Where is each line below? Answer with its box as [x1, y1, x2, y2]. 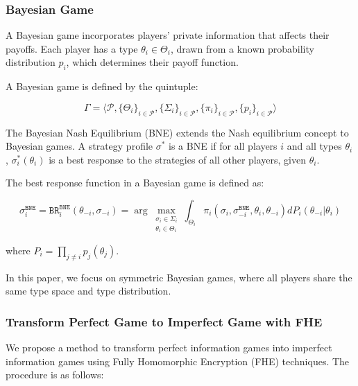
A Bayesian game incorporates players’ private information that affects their [6, 28, 330, 42]
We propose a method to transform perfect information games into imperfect [6, 340, 332, 355]
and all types [287, 139, 342, 153]
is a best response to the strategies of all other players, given [49, 152, 307, 166]
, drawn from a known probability [170, 41, 314, 55]
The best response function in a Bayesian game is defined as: [6, 175, 264, 190]
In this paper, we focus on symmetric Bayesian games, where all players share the [6, 270, 352, 284]
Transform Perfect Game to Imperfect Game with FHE [6, 313, 323, 330]
